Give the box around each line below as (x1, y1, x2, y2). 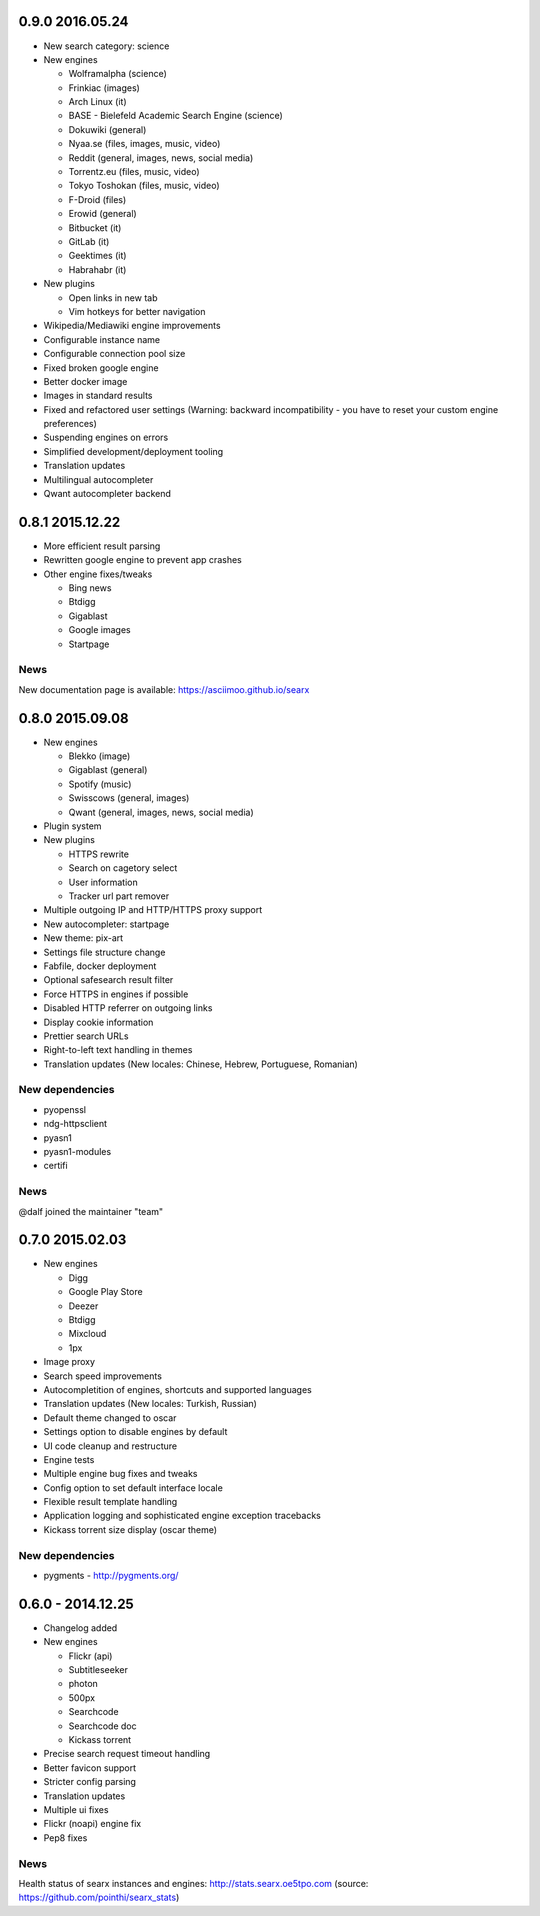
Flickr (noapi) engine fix (43, 1818, 142, 1830)
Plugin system (43, 820, 102, 832)
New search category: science (43, 40, 170, 52)
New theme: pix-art (43, 932, 124, 944)
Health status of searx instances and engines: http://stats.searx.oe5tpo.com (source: (18, 1877, 369, 1889)
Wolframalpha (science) (68, 68, 167, 80)
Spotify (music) (68, 778, 132, 790)
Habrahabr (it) (68, 263, 127, 275)
